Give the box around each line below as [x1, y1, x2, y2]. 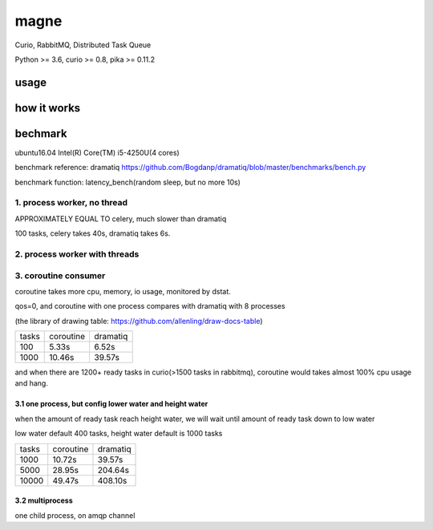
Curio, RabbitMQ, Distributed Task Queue [14, 40, 152, 50]
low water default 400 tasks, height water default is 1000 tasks [14, 429, 223, 439]
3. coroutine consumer [14, 269, 106, 281]
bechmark [14, 127, 67, 140]
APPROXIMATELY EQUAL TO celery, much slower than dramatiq [14, 213, 227, 224]
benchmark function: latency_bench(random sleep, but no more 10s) [14, 177, 241, 187]
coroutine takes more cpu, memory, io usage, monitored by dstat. [14, 286, 232, 296]
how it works [14, 101, 81, 115]
